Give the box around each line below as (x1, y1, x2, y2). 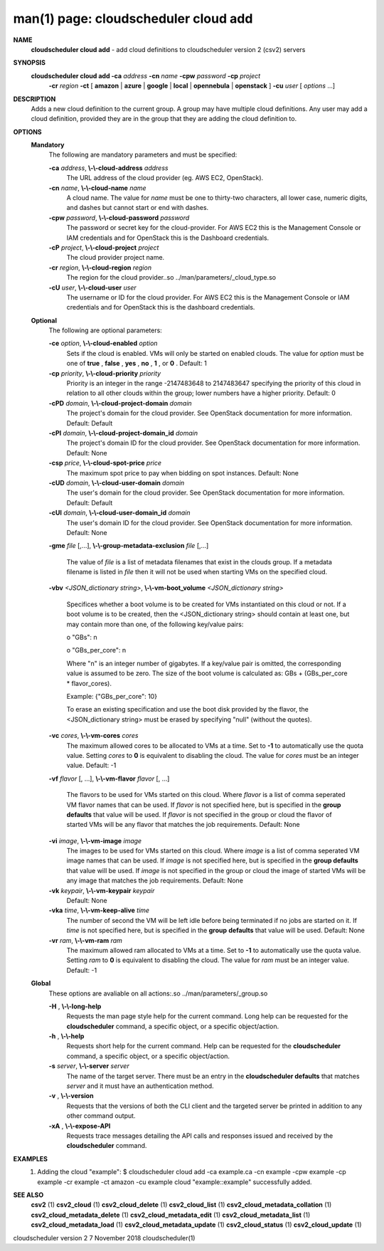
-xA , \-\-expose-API (48, 1121, 111, 1130)
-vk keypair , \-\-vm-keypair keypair (48, 886, 155, 894)
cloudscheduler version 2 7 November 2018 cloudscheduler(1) (13, 1233, 196, 1242)
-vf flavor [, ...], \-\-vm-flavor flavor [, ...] (48, 774, 170, 783)
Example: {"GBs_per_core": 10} (66, 692, 158, 700)
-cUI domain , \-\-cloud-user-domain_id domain (48, 509, 191, 517)
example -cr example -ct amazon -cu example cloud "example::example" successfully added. (37, 1178, 312, 1186)
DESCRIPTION (13, 95, 56, 103)
